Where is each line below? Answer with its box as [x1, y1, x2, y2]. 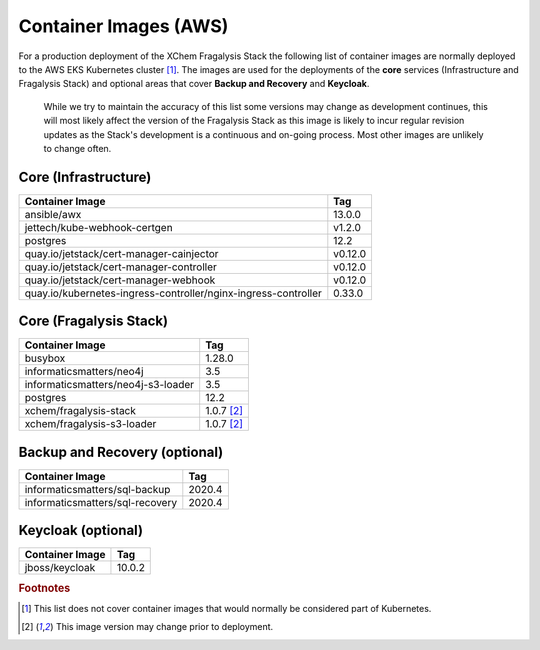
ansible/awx [24, 207, 82, 221]
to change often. [43, 142, 112, 154]
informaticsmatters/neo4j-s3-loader [24, 378, 195, 392]
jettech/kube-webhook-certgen [24, 220, 174, 234]
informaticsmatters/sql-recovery [24, 495, 178, 509]
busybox [24, 351, 66, 365]
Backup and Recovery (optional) [18, 443, 224, 460]
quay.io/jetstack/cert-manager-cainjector [24, 246, 219, 260]
